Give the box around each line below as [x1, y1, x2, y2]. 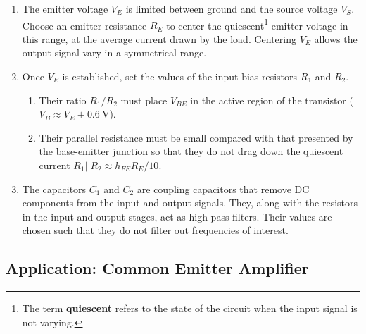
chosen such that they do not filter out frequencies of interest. [22, 223, 289, 237]
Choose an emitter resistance [22, 18, 147, 32]
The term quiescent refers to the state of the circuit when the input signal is [22, 301, 358, 316]
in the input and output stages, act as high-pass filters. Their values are [22, 209, 332, 223]
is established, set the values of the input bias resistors [62, 69, 298, 84]
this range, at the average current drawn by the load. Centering [22, 31, 296, 46]
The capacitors [22, 181, 87, 196]
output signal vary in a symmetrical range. [22, 45, 207, 60]
